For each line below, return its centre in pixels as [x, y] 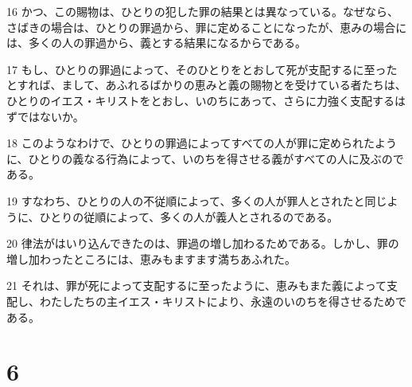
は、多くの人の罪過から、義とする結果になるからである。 [157, 43]
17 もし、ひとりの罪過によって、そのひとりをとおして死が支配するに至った [202, 69]
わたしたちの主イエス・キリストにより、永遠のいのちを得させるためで [223, 301]
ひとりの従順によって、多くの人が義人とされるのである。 [189, 216]
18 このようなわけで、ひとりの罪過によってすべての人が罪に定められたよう [202, 143]
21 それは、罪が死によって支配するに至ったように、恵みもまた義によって [196, 285]
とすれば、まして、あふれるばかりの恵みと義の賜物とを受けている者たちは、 [206, 85]
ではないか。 [51, 116]
